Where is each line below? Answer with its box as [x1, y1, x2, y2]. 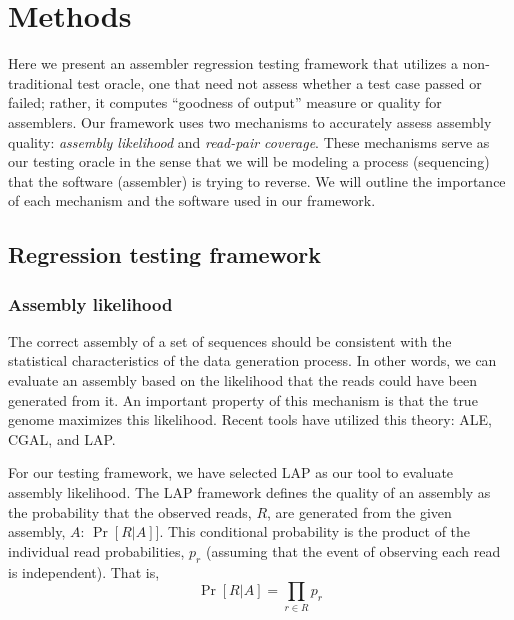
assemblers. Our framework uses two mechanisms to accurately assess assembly [8, 111, 492, 132]
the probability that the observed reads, [8, 501, 252, 522]
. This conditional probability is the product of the [159, 521, 471, 542]
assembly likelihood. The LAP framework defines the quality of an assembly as [8, 482, 491, 503]
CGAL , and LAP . [8, 428, 116, 449]
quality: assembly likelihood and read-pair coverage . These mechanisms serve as [8, 131, 490, 152]
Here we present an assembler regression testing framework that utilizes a [8, 53, 458, 74]
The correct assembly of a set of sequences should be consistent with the [8, 330, 452, 351]
